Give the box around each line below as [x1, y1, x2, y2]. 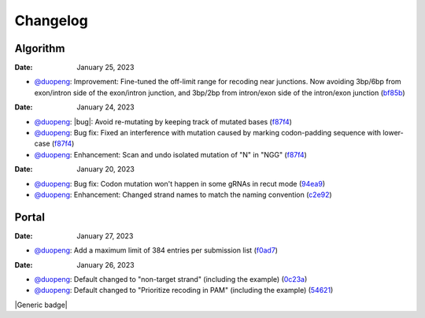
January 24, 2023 [76, 102, 135, 112]
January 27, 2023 [76, 231, 134, 240]
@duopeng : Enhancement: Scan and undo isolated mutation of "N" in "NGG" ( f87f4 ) [34, 150, 307, 159]
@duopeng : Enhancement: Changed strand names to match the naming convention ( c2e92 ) [34, 190, 332, 199]
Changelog [14, 12, 88, 29]
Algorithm [14, 42, 65, 55]
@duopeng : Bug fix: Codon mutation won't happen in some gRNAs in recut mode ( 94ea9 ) [34, 179, 326, 188]
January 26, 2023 [76, 260, 135, 269]
